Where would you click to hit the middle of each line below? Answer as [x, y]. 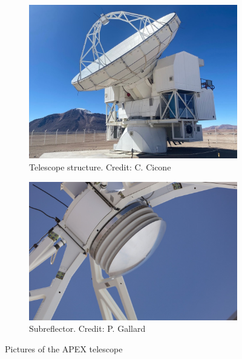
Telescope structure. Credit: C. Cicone [100, 167]
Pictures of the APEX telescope [64, 348]
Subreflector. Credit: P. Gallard [87, 328]
